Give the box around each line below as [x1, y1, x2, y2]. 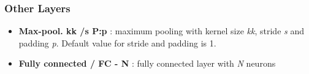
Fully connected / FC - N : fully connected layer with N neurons [18, 57, 276, 70]
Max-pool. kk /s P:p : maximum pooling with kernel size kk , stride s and [18, 24, 304, 37]
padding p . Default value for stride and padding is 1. [18, 36, 216, 49]
